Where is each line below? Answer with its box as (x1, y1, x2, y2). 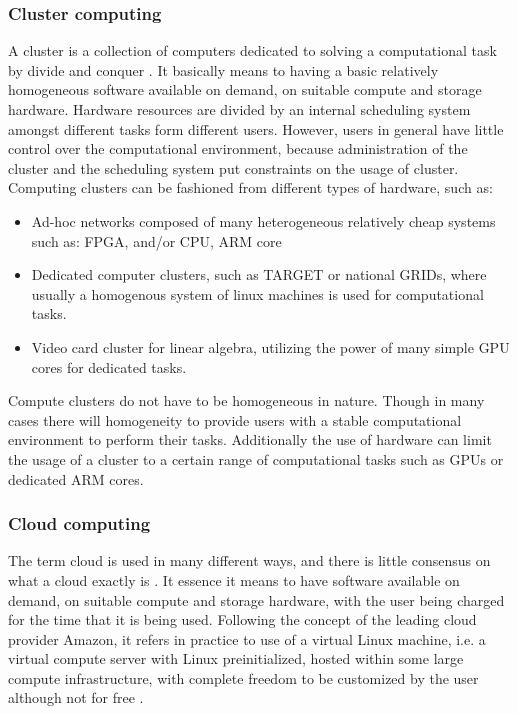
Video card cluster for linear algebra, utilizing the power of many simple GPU (31, 336, 510, 357)
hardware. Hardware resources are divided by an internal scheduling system (8, 99, 471, 119)
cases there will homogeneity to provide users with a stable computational (8, 409, 462, 430)
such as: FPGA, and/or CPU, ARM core (31, 230, 282, 251)
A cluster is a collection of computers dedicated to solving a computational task (8, 40, 497, 61)
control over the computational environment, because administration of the (8, 138, 468, 159)
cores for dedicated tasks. (31, 356, 187, 377)
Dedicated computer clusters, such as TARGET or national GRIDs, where (31, 264, 487, 285)
